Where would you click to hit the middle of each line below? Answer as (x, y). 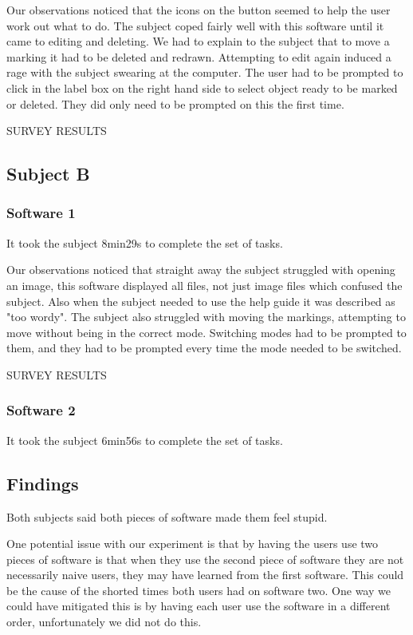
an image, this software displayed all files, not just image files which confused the (205, 285)
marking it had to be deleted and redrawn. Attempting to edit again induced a (199, 56)
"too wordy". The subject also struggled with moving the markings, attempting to (206, 317)
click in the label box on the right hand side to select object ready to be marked (202, 87)
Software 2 (41, 410)
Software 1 (41, 213)
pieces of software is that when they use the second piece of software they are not (205, 559)
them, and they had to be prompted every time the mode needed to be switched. (204, 348)
